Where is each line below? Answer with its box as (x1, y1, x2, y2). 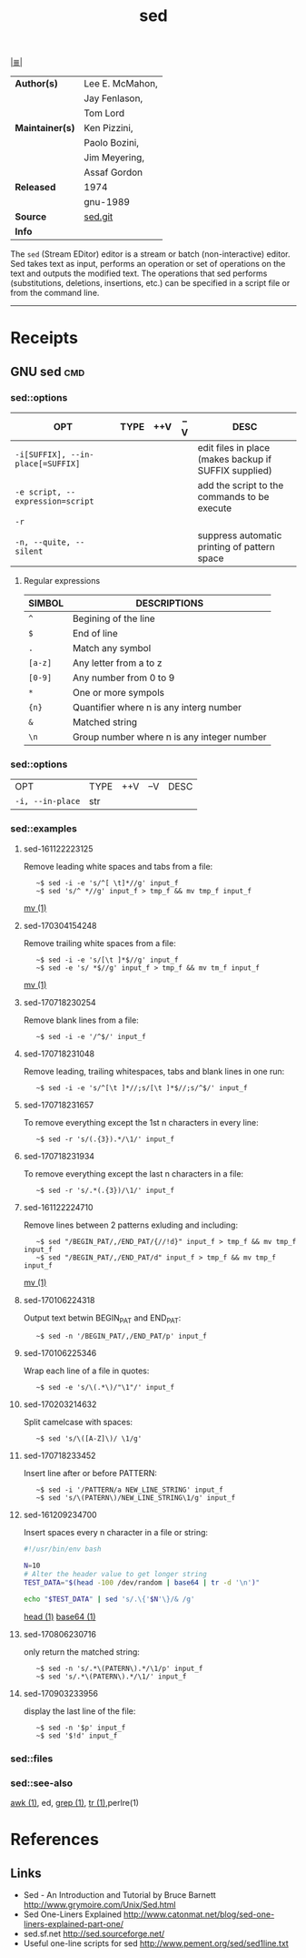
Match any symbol (72, 642, 152, 655)
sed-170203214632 (23, 1399, 97, 1410)
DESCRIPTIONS (135, 597, 204, 610)
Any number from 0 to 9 (72, 671, 175, 684)
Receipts (10, 328, 78, 349)
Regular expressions (23, 576, 101, 586)
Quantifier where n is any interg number (72, 701, 242, 714)
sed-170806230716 (23, 1628, 96, 1639)
